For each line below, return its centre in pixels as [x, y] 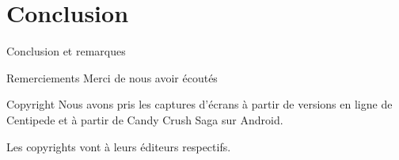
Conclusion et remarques [66, 51]
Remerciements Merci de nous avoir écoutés [112, 77]
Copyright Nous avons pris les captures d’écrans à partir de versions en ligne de [199, 104]
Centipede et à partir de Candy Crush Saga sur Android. [145, 119]
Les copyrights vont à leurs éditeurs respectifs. [119, 146]
